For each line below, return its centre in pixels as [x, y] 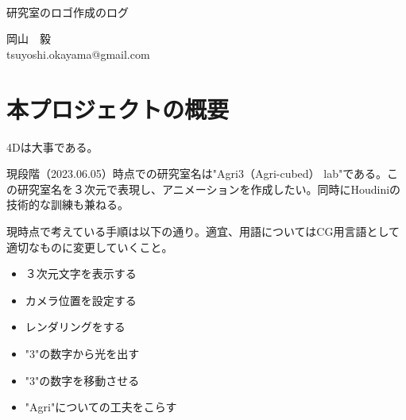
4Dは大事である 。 [52, 146]
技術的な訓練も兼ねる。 [68, 204]
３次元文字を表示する [81, 274]
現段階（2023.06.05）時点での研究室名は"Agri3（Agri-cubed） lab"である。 [197, 173]
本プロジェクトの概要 [118, 108]
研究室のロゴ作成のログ [68, 12]
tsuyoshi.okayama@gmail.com [78, 54]
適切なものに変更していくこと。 [90, 247]
